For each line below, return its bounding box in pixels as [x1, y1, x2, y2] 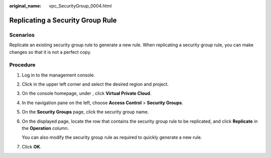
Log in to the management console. [22, 72, 95, 78]
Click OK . [22, 143, 42, 149]
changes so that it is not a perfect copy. [9, 49, 91, 55]
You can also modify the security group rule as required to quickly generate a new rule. [22, 134, 202, 140]
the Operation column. [22, 125, 69, 131]
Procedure [9, 61, 36, 68]
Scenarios [9, 31, 35, 38]
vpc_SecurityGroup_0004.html [49, 3, 112, 9]
